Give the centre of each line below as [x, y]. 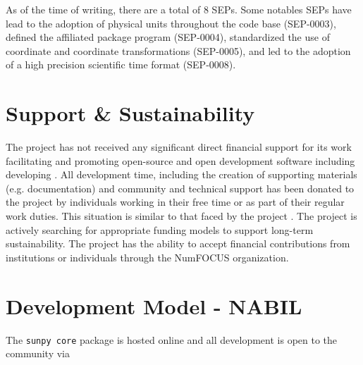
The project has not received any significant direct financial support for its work [179, 147]
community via [38, 353]
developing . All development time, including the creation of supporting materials [181, 174]
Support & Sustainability [130, 113]
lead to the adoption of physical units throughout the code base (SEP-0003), [171, 23]
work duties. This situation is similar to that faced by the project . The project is [181, 216]
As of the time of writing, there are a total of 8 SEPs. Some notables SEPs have [179, 9]
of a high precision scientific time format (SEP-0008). [121, 64]
